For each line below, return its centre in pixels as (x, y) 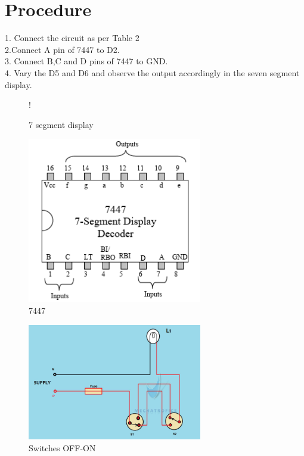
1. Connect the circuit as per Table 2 (72, 38)
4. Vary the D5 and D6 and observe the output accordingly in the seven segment (152, 72)
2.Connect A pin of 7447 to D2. (62, 49)
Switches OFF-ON (62, 447)
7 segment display (61, 124)
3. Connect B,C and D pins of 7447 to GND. (86, 61)
